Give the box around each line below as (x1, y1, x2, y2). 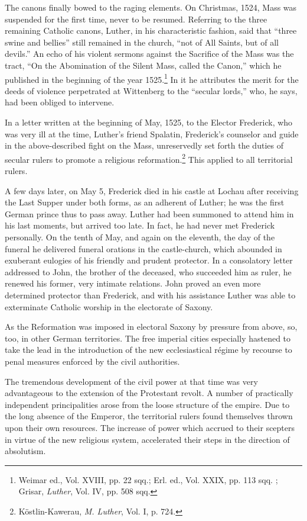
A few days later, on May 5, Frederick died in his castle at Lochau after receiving (5, 184, 299, 197)
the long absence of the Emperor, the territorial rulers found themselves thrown (5, 410, 293, 422)
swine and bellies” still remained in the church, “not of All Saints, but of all (5, 36, 279, 48)
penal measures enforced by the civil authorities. (5, 355, 180, 367)
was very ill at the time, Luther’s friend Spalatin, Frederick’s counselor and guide (5, 127, 299, 140)
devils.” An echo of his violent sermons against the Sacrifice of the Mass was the (5, 47, 294, 60)
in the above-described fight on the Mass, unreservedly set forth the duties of (5, 139, 283, 152)
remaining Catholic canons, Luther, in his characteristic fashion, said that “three (5, 24, 297, 37)
